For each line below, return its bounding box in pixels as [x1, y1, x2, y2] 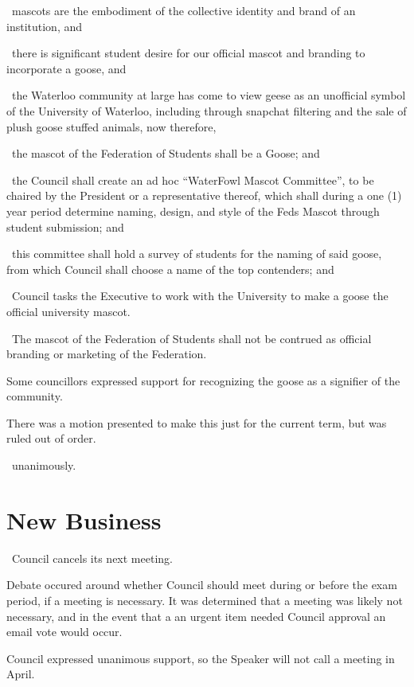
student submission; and [6, 218, 124, 235]
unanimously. [11, 457, 76, 474]
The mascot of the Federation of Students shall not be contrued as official [11, 330, 372, 346]
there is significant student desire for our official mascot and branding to [11, 45, 365, 61]
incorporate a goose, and [6, 60, 127, 76]
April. [6, 666, 35, 682]
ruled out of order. [6, 430, 96, 447]
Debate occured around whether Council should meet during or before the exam [6, 576, 397, 593]
